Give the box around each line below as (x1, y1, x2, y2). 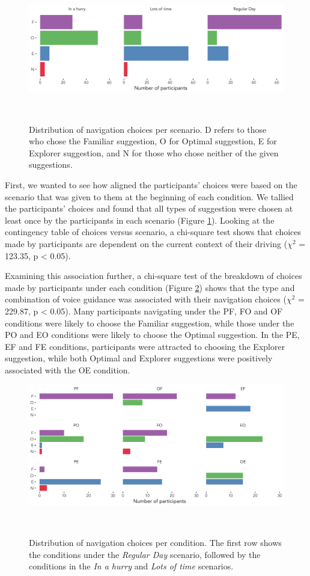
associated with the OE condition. (5, 363, 130, 376)
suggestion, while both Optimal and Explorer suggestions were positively (5, 352, 273, 364)
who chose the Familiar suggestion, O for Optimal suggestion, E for (29, 135, 277, 147)
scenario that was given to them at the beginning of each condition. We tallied (5, 190, 294, 203)
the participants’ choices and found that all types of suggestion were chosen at (5, 202, 293, 215)
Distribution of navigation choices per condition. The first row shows (29, 536, 282, 549)
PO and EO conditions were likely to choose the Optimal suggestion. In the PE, (5, 328, 300, 341)
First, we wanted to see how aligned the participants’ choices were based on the (5, 178, 297, 191)
